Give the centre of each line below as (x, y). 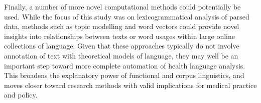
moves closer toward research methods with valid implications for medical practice (130, 85)
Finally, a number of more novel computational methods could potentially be (122, 6)
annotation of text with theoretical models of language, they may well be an (121, 55)
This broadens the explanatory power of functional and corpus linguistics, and (124, 75)
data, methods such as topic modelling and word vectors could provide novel (122, 26)
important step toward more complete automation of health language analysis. (125, 65)
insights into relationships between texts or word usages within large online (119, 36)
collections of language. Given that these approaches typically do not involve (122, 46)
